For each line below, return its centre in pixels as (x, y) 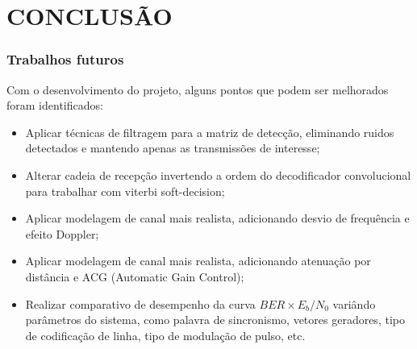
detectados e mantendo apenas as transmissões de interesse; (173, 148)
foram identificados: (55, 105)
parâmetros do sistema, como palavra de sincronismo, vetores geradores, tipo (215, 320)
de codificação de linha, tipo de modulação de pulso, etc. (165, 335)
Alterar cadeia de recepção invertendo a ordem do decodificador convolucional (218, 174)
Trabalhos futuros (65, 59)
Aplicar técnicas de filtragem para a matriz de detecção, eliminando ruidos (210, 132)
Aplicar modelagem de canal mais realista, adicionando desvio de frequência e (217, 218)
